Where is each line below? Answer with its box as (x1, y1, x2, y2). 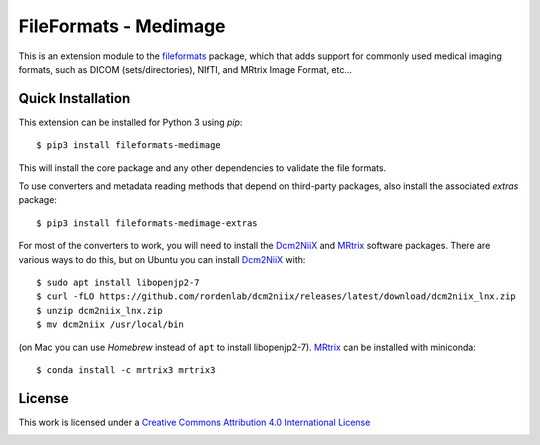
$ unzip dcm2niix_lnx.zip (36, 305, 164, 316)
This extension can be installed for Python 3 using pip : (18, 116, 243, 128)
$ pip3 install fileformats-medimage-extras (36, 217, 259, 229)
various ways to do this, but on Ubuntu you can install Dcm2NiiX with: (18, 253, 306, 265)
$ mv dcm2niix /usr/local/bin (36, 319, 185, 330)
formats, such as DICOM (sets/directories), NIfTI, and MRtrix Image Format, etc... (18, 63, 353, 75)
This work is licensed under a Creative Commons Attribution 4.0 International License (18, 416, 371, 428)
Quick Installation (18, 90, 131, 107)
